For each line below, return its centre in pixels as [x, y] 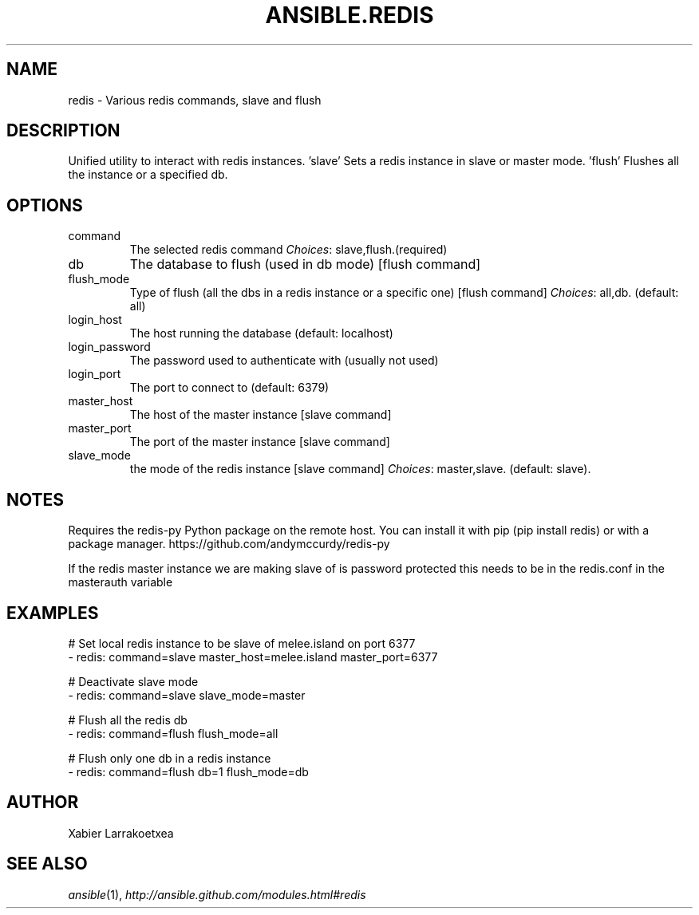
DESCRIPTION [63, 131]
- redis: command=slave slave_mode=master [187, 695]
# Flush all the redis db [128, 720]
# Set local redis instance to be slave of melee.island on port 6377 [242, 643]
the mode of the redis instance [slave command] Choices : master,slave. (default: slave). [360, 469]
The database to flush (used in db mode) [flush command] [305, 264]
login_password [109, 347]
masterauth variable [120, 582]
